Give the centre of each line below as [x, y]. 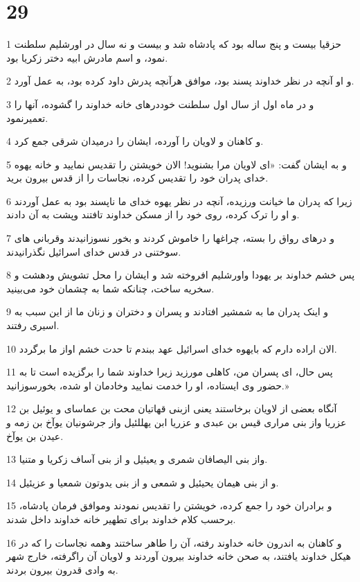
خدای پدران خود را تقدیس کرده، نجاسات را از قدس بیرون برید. [137, 178]
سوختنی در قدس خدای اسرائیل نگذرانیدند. [94, 251]
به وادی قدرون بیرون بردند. [62, 569]
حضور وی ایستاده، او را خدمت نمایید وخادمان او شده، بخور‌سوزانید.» [148, 385]
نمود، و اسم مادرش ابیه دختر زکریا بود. [87, 57]
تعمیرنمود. [27, 117]
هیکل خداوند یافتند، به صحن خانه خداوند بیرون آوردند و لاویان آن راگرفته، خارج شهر [179, 556]
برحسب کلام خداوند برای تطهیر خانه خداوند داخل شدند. [121, 519]
